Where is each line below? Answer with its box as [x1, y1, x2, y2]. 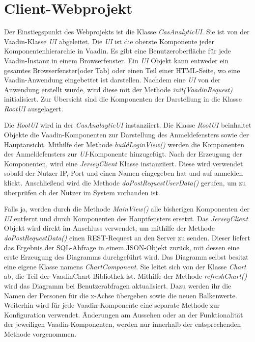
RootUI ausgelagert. [4, 103, 63, 113]
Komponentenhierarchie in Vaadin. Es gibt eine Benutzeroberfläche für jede [4, 46, 231, 56]
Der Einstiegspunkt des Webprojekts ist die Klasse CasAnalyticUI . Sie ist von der [4, 26, 250, 37]
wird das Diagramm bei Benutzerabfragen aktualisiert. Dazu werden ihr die [4, 280, 231, 290]
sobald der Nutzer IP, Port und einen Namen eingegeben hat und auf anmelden [4, 168, 243, 178]
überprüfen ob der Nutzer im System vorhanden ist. [4, 187, 160, 197]
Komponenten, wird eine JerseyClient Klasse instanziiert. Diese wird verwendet [4, 158, 243, 168]
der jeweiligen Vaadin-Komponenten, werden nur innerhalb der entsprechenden [4, 319, 241, 329]
